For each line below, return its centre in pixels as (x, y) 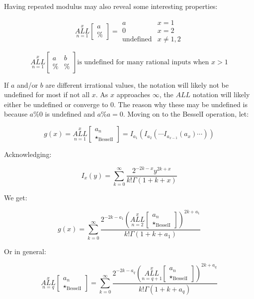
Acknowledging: (28, 154)
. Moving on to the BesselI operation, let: (186, 114)
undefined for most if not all (47, 94)
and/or (28, 84)
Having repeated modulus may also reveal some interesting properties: (111, 6)
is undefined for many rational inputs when (143, 62)
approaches (133, 94)
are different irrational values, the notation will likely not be (137, 84)
